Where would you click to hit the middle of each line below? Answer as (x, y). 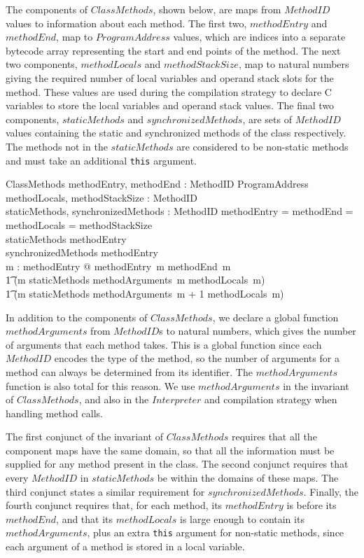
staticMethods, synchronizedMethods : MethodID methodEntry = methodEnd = (180, 211)
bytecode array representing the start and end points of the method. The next (173, 50)
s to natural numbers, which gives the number (258, 331)
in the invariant (316, 385)
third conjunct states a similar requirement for (105, 491)
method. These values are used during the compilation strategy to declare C (169, 91)
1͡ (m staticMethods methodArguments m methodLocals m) (135, 280)
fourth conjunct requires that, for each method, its (114, 505)
